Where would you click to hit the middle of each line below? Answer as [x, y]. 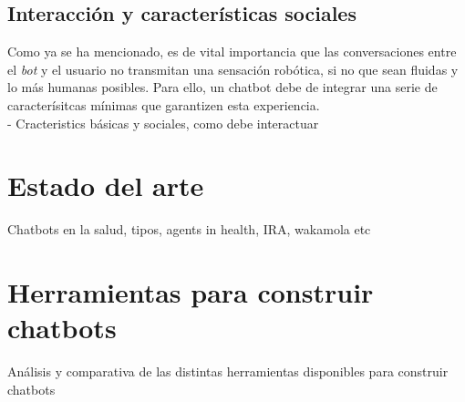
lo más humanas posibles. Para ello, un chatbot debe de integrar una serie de [222, 87]
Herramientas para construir [191, 292]
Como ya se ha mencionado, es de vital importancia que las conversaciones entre [232, 52]
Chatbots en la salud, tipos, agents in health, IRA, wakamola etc [189, 229]
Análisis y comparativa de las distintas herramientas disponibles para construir [228, 371]
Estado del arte [106, 186]
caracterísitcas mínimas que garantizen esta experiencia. [164, 104]
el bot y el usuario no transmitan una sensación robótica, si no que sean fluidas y [233, 69]
